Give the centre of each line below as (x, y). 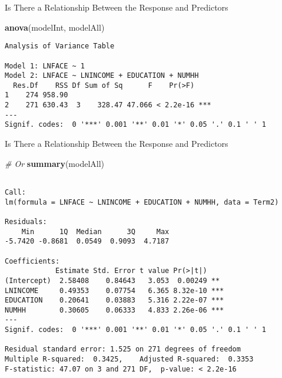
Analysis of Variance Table (60, 46)
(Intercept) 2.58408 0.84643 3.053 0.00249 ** (112, 280)
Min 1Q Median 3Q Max (95, 231)
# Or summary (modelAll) (55, 163)
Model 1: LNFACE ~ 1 (45, 66)
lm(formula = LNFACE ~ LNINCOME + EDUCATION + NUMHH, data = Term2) (142, 202)
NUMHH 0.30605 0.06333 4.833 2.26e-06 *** (115, 310)
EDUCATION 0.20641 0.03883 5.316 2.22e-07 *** (115, 300)
